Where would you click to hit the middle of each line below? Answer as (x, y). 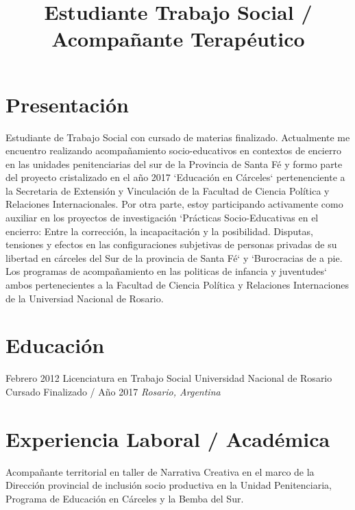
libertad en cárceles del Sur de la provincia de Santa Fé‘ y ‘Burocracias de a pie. (174, 257)
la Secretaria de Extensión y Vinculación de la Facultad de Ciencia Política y (168, 190)
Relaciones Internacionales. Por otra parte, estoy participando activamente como (174, 204)
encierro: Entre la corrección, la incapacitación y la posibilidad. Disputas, (159, 231)
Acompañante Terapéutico (178, 39)
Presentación (67, 104)
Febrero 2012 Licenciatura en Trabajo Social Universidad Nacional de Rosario (169, 378)
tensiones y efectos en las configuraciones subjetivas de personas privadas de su (171, 244)
